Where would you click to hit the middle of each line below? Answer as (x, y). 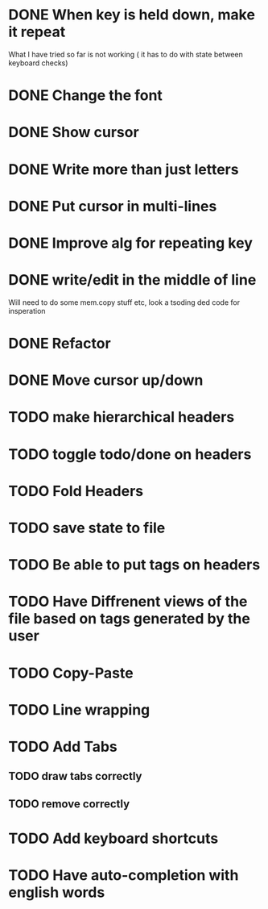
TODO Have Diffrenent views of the (128, 602)
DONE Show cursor (74, 133)
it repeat (37, 32)
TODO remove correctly (69, 804)
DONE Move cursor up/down (106, 380)
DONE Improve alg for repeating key (131, 243)
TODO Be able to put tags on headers (134, 565)
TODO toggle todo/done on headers (130, 454)
